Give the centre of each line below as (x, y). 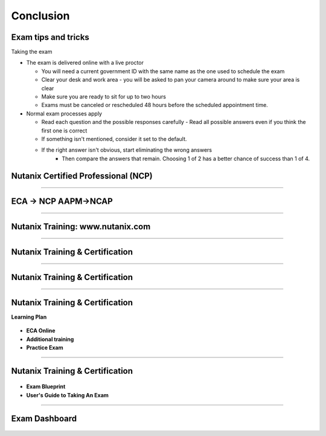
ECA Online (41, 331)
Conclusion (40, 16)
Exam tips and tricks (50, 37)
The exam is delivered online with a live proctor (85, 63)
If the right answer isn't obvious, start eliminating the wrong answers (127, 150)
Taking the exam (32, 52)
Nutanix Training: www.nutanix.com (81, 226)
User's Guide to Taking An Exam (67, 395)
